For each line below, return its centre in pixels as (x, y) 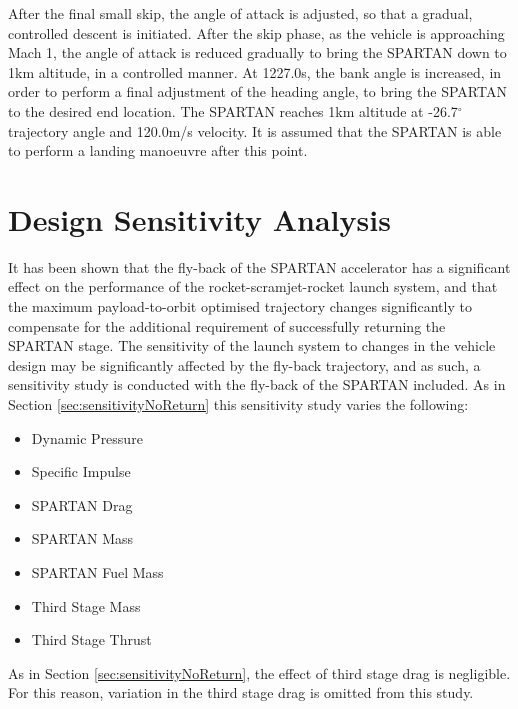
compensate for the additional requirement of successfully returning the (227, 325)
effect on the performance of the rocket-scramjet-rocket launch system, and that (253, 286)
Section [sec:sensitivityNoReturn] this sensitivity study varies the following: (238, 404)
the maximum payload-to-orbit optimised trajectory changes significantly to (240, 306)
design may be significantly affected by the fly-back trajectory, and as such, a (244, 364)
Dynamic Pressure (87, 437)
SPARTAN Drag (82, 504)
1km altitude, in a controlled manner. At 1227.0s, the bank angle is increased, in (255, 71)
